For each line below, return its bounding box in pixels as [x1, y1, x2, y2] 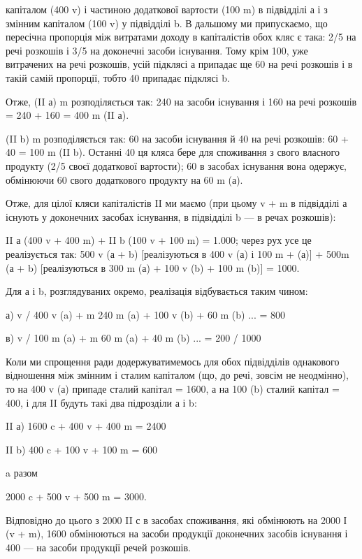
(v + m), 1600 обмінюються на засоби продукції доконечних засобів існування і [6, 526, 348, 541]
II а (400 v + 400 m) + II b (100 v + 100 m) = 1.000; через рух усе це [6, 233, 312, 247]
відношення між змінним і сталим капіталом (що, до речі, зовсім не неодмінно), [6, 368, 349, 382]
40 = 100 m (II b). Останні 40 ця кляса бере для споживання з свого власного [6, 145, 340, 159]
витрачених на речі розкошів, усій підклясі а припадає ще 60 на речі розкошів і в [6, 57, 353, 71]
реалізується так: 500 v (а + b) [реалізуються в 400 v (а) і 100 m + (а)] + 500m [6, 246, 349, 261]
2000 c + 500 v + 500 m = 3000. [6, 489, 147, 504]
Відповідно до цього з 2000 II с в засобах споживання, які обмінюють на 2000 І [6, 512, 347, 527]
